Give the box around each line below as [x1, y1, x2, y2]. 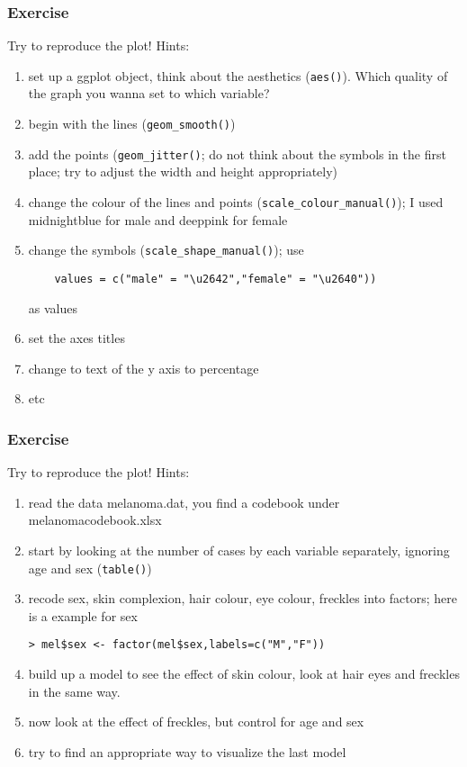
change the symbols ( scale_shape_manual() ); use [28, 240, 304, 259]
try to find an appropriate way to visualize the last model [28, 742, 346, 761]
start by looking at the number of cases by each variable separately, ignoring [28, 540, 450, 559]
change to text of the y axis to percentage [28, 358, 259, 377]
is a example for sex [28, 606, 138, 625]
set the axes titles [28, 329, 125, 347]
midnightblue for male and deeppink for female [28, 210, 288, 229]
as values [28, 298, 77, 317]
